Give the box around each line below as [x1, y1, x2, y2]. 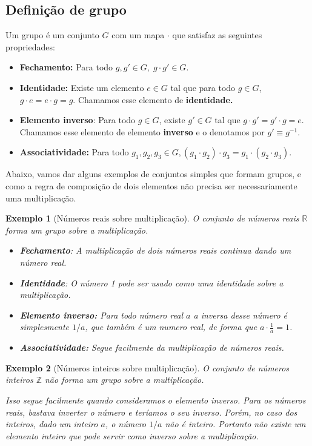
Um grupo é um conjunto [5, 29, 99, 41]
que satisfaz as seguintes [172, 29, 262, 41]
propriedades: [5, 40, 55, 53]
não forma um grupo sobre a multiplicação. [44, 373, 204, 386]
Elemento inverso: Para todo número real [19, 308, 184, 321]
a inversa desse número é [193, 308, 288, 321]
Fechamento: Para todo [19, 61, 113, 73]
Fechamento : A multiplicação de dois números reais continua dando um [19, 244, 291, 257]
